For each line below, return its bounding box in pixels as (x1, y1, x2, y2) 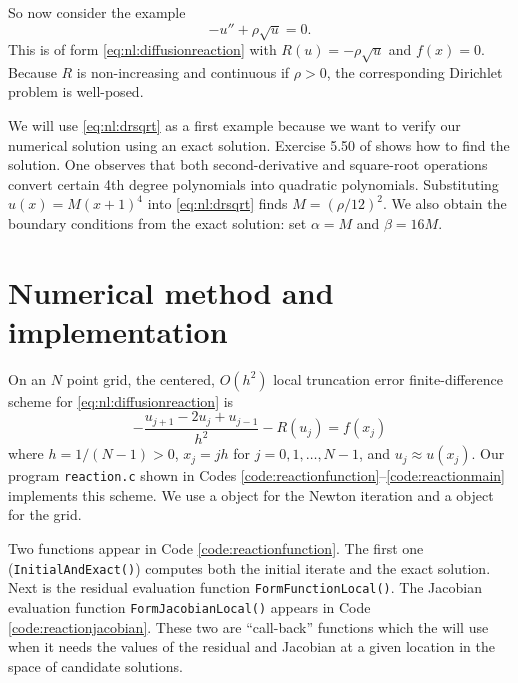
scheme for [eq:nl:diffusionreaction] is (8, 390, 234, 411)
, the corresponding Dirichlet (326, 61, 503, 82)
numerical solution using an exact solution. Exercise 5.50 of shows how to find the (8, 134, 510, 155)
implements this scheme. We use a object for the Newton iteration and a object (8, 484, 494, 505)
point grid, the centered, (66, 368, 215, 389)
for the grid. (8, 504, 82, 525)
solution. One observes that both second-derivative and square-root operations (8, 154, 488, 175)
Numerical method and (8, 271, 334, 312)
